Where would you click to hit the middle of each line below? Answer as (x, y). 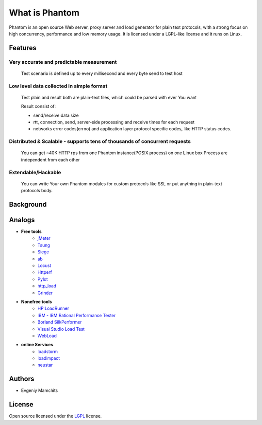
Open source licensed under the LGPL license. (55, 416)
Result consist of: (38, 106)
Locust (44, 266)
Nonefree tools (37, 301)
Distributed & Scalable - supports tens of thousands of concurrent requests (100, 142)
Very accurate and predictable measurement (63, 62)
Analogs (22, 220)
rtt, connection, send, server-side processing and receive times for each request (114, 122)
